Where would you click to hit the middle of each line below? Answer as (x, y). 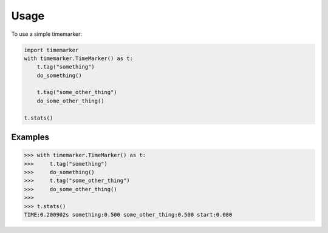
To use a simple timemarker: (46, 34)
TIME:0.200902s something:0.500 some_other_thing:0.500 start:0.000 (128, 214)
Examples (30, 137)
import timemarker (51, 50)
